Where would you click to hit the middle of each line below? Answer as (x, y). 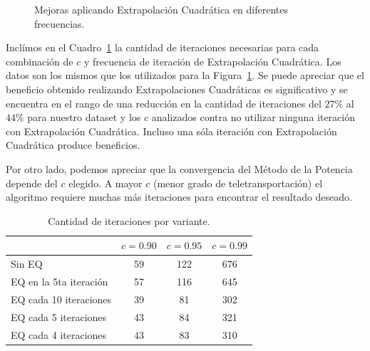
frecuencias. (60, 23)
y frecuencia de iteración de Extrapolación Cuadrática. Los (212, 61)
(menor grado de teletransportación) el (238, 183)
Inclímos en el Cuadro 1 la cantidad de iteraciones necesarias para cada (163, 47)
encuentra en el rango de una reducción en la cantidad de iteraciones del (164, 103)
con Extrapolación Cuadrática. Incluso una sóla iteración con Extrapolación (171, 131)
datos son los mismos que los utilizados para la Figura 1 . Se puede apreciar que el (185, 75)
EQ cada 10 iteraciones (61, 299)
